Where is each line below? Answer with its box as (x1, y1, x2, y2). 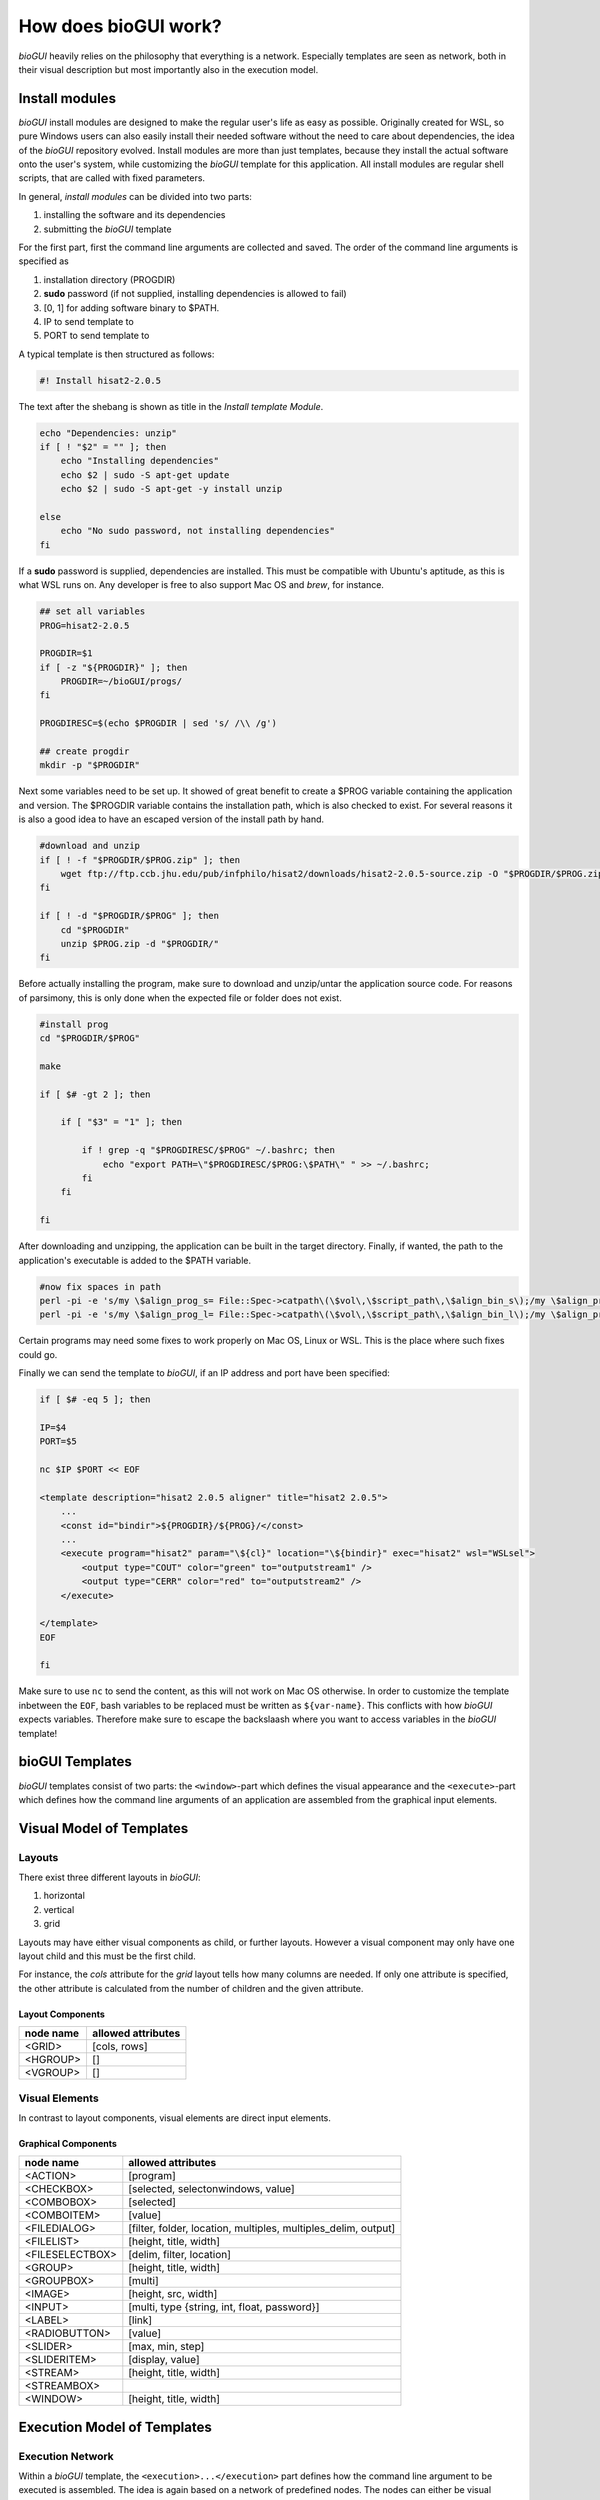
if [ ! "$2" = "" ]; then (39, 441, 167, 453)
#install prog (39, 1018, 109, 1030)
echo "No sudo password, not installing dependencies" (60, 525, 335, 537)
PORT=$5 (39, 1436, 77, 1447)
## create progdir (39, 746, 130, 757)
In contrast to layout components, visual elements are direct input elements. (18, 2111, 332, 2124)
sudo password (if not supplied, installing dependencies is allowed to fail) (43, 288, 347, 300)
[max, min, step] (128, 2340, 205, 2354)
